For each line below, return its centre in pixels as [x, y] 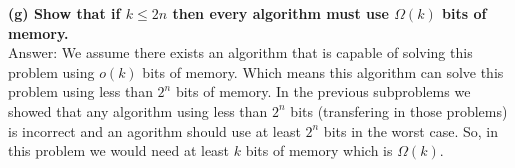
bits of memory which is [319, 150]
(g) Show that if [64, 13]
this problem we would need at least [119, 150]
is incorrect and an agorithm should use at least [154, 130]
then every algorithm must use [280, 13]
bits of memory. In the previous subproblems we [323, 91]
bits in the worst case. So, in [410, 130]
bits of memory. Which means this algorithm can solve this [323, 71]
